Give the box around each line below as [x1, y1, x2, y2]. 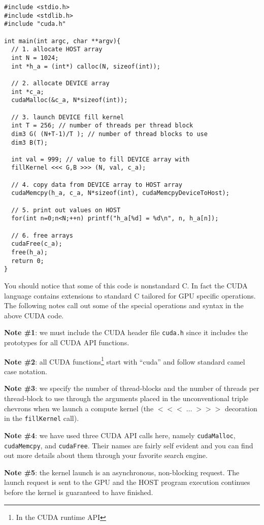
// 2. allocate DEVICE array [11, 79, 110, 87]
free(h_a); [11, 249, 48, 256]
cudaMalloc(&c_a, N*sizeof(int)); [11, 96, 128, 104]
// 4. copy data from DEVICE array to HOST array [11, 181, 182, 188]
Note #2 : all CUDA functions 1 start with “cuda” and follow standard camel [4, 354, 245, 367]
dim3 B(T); [11, 139, 48, 146]
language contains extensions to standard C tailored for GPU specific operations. [4, 290, 256, 301]
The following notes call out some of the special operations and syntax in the [4, 300, 244, 311]
